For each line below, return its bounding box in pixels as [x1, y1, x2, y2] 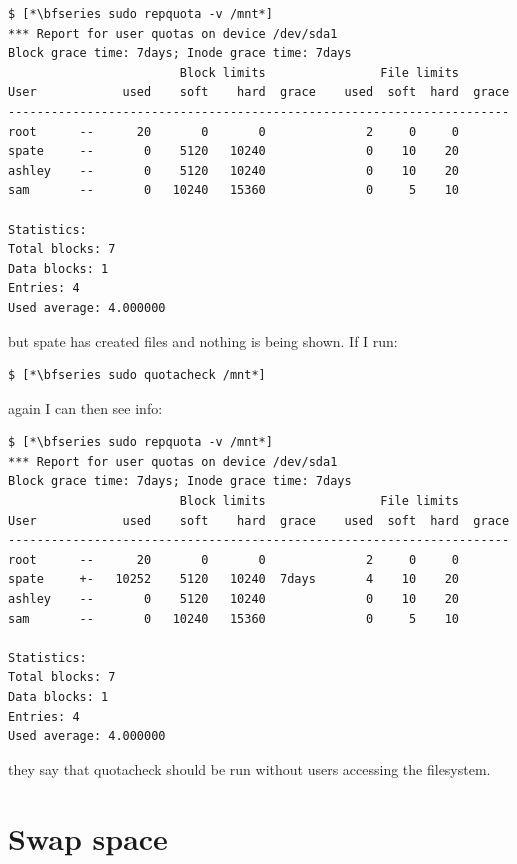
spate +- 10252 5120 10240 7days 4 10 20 [8, 572, 460, 587]
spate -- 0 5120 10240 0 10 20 [8, 144, 460, 159]
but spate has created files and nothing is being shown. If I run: [8, 330, 398, 351]
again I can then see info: [8, 397, 163, 418]
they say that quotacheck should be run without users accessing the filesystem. [8, 758, 491, 779]
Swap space [8, 817, 168, 858]
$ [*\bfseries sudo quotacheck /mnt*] [8, 368, 266, 383]
